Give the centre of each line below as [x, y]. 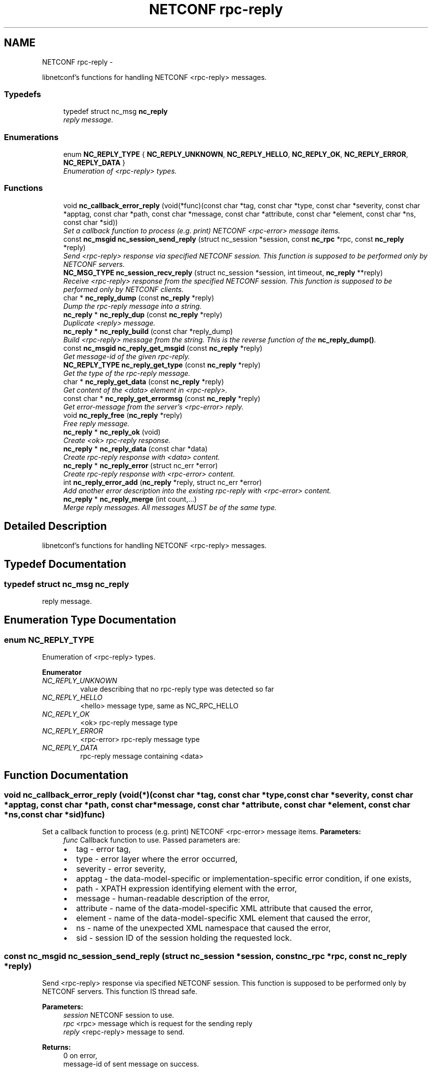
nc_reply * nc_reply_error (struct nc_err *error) [141, 465]
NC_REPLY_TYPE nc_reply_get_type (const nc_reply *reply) [162, 365]
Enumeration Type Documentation [90, 620]
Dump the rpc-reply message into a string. [132, 306]
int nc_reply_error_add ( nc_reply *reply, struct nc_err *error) [162, 482]
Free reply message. [96, 423]
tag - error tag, [104, 849]
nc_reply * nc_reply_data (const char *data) [135, 448]
